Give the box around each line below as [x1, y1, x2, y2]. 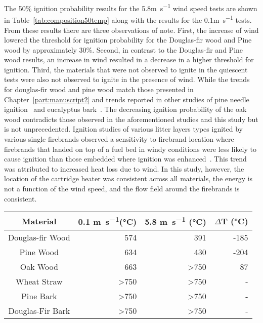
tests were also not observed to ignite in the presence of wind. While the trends [4, 74, 250, 85]
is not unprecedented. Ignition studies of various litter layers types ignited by [4, 124, 243, 134]
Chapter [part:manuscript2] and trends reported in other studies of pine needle [4, 94, 249, 104]
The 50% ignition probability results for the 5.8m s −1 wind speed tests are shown [4, 2, 257, 13]
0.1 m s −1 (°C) [78, 214, 137, 228]
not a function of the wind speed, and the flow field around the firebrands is [4, 183, 240, 193]
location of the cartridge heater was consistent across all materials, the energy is [4, 173, 253, 184]
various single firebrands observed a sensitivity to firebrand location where [4, 134, 234, 144]
